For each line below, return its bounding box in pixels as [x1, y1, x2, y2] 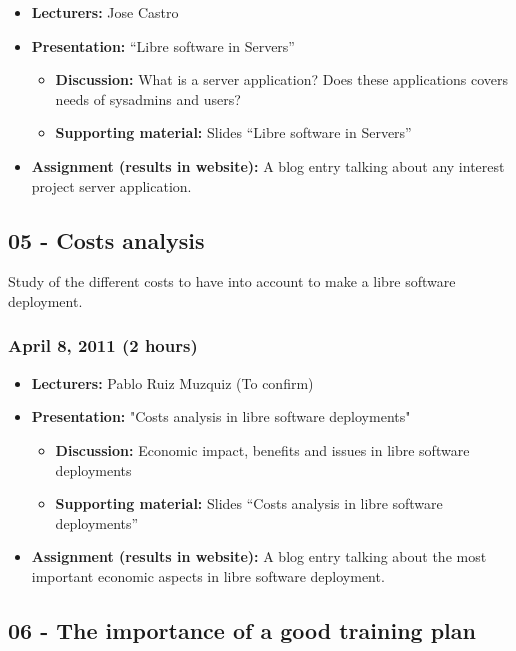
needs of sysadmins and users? [55, 88, 241, 109]
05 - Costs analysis [8, 224, 205, 255]
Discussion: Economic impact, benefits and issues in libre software [55, 439, 470, 460]
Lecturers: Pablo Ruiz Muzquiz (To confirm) [31, 372, 314, 393]
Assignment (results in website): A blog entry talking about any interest [31, 155, 505, 176]
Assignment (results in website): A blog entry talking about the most [31, 546, 487, 567]
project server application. [31, 175, 192, 196]
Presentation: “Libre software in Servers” [31, 35, 295, 56]
